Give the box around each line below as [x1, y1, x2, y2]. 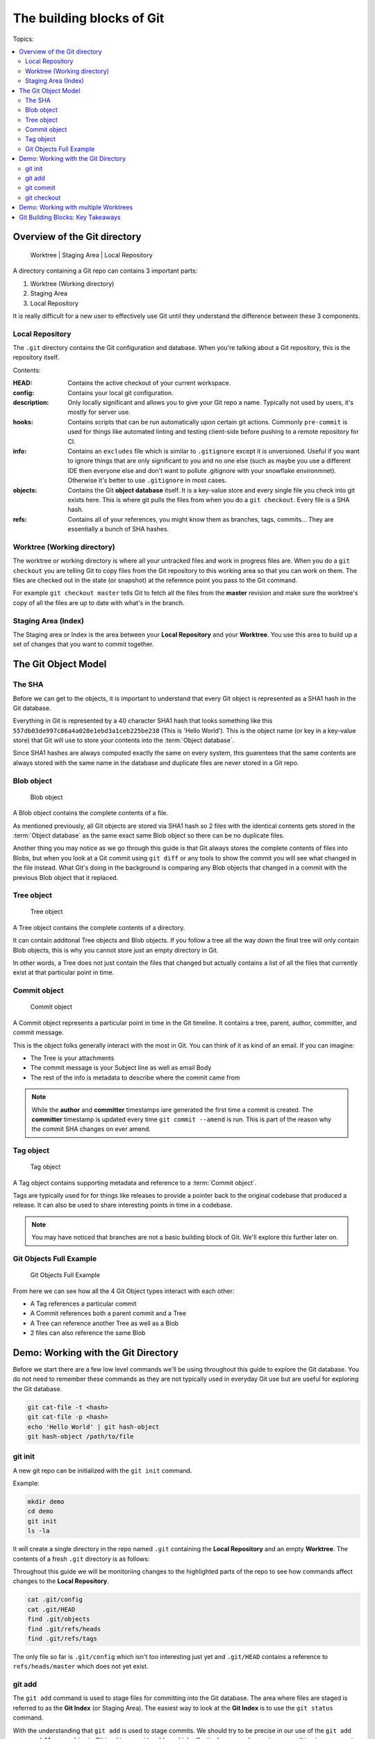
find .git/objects [27, 1615, 90, 1624]
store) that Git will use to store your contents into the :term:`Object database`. [12, 736, 235, 744]
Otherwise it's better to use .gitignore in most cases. [67, 476, 227, 485]
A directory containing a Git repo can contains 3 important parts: [12, 266, 198, 275]
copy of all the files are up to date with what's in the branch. [12, 598, 185, 607]
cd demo [27, 1507, 53, 1516]
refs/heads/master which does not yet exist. [12, 1662, 149, 1671]
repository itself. [12, 353, 60, 362]
